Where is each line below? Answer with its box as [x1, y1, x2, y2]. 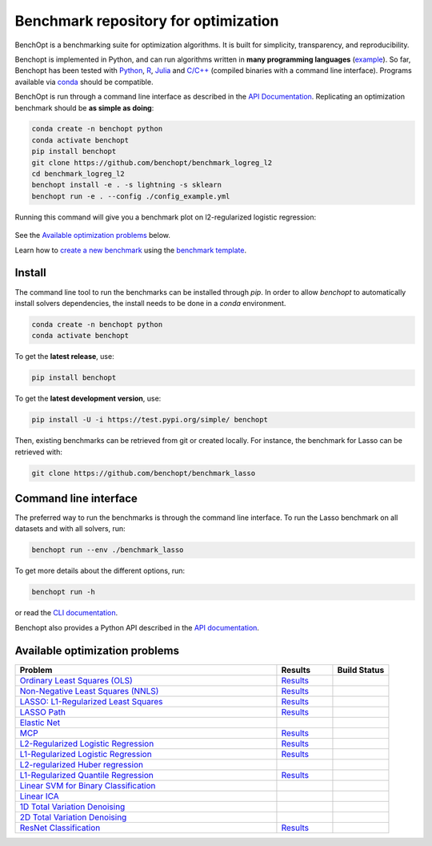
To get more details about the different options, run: [14, 566, 186, 576]
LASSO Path [19, 706, 66, 717]
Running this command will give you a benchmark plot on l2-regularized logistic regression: [14, 212, 316, 222]
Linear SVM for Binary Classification [19, 780, 156, 791]
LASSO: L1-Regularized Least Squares [19, 695, 163, 707]
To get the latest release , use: [14, 352, 115, 361]
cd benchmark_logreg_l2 [31, 169, 126, 179]
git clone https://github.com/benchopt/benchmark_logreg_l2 [31, 158, 273, 167]
